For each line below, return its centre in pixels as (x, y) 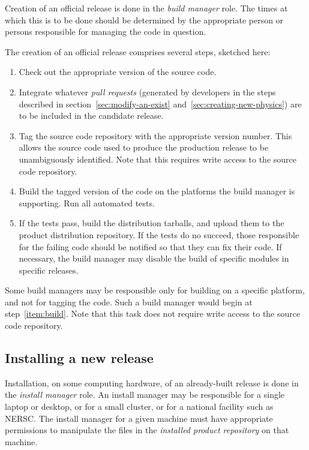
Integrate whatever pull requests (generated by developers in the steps (147, 91)
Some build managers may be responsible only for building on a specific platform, (155, 290)
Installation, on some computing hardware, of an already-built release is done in (152, 382)
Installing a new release (79, 358)
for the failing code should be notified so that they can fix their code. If (150, 246)
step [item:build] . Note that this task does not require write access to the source (153, 313)
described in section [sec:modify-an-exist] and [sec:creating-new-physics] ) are (160, 103)
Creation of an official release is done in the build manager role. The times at (146, 8)
